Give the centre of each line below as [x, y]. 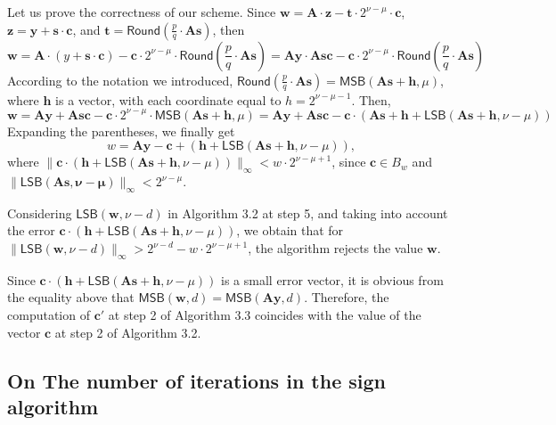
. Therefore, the [347, 297]
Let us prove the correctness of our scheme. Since [142, 12]
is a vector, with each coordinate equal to [168, 99]
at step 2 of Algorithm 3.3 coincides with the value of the [265, 315]
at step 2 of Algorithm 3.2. [128, 332]
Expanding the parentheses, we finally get [121, 131]
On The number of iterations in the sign [196, 380]
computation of [49, 315]
